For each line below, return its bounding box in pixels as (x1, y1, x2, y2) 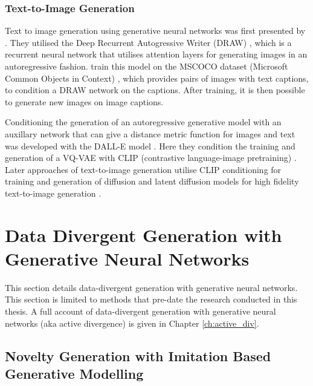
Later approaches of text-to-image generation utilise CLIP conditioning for (5, 163, 282, 175)
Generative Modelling (5, 364, 144, 382)
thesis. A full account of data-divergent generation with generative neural (5, 305, 276, 318)
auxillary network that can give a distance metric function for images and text (5, 127, 295, 140)
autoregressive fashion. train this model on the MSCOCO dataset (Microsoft (5, 60, 288, 72)
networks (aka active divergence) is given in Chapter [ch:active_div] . (5, 316, 259, 329)
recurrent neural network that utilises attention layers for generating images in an (5, 48, 308, 61)
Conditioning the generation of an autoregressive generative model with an (5, 116, 282, 128)
